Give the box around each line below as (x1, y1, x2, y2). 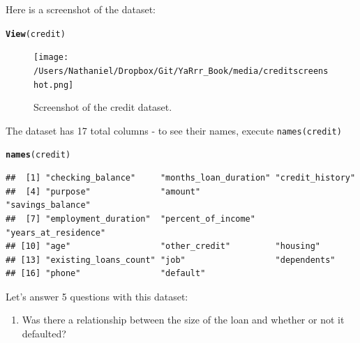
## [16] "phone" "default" (6, 268, 206, 279)
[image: (33, 52, 69, 63)
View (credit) (6, 29, 66, 39)
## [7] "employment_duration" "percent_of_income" (6, 213, 255, 224)
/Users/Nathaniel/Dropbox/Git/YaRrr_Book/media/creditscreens (33, 66, 329, 76)
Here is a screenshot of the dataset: (6, 2, 156, 16)
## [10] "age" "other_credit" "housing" (6, 241, 321, 252)
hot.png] (33, 79, 74, 90)
